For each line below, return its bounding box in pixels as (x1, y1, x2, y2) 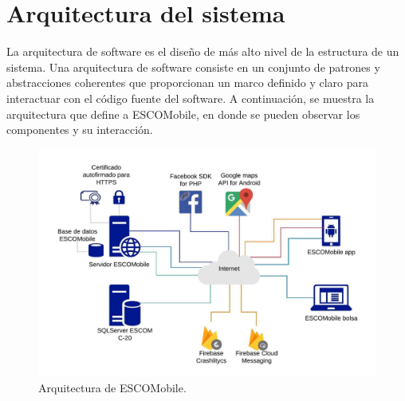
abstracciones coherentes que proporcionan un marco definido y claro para (6, 74, 368, 91)
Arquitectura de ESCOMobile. (38, 379, 187, 395)
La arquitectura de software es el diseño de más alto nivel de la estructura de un (6, 43, 399, 60)
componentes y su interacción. (6, 121, 153, 138)
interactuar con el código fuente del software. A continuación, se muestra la (6, 89, 375, 106)
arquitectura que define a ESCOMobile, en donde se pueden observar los (6, 105, 360, 122)
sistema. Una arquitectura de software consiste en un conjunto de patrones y (6, 58, 380, 75)
